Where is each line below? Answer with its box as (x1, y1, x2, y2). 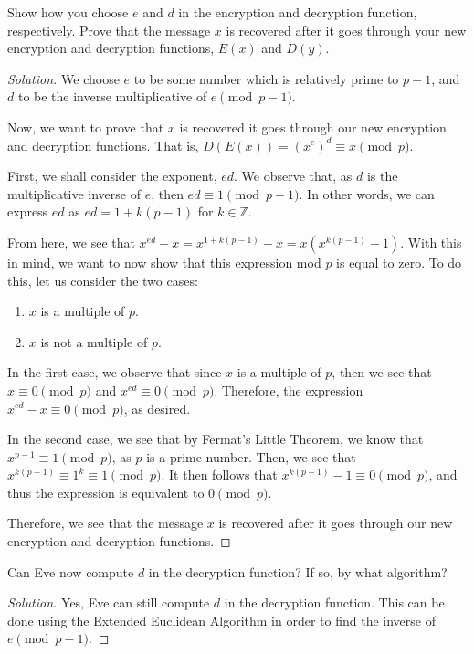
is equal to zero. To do (336, 252, 462, 271)
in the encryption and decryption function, (178, 3, 417, 21)
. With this (400, 232, 462, 251)
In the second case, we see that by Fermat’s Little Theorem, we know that (7, 429, 424, 448)
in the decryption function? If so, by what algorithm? (148, 562, 448, 581)
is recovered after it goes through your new (226, 20, 467, 39)
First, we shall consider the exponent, (7, 166, 217, 185)
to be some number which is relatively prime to (133, 69, 399, 88)
